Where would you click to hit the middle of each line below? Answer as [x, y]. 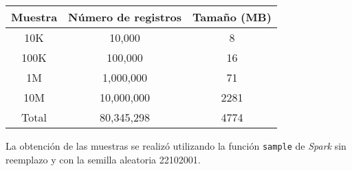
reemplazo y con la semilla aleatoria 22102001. [103, 159]
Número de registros [125, 17]
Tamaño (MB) [232, 17]
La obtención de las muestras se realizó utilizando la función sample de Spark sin [176, 146]
